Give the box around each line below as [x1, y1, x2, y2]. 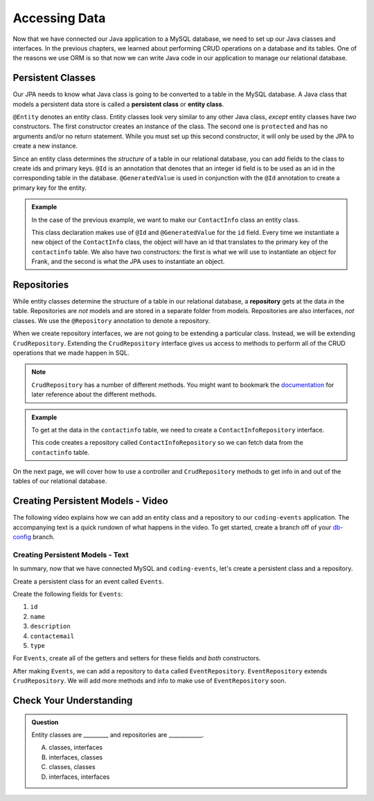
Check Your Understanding [12, 695, 133, 707]
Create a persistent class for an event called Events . [12, 577, 164, 586]
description [30, 622, 71, 631]
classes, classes [48, 763, 96, 771]
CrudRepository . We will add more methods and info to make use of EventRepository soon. [12, 676, 287, 685]
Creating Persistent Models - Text [12, 549, 129, 559]
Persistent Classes [12, 72, 96, 84]
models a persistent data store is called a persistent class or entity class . [12, 100, 224, 108]
